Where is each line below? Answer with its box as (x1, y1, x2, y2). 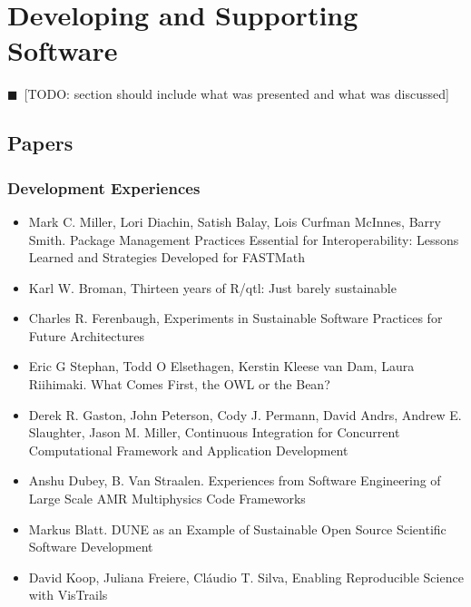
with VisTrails (28, 585, 108, 604)
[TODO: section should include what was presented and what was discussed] (24, 84, 449, 103)
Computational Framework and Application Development (28, 440, 348, 459)
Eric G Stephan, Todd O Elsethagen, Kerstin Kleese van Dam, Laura (28, 357, 415, 376)
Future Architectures (28, 326, 144, 345)
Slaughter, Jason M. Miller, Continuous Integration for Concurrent (28, 423, 400, 442)
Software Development (28, 537, 153, 556)
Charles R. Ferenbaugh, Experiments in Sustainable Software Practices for (28, 308, 443, 328)
